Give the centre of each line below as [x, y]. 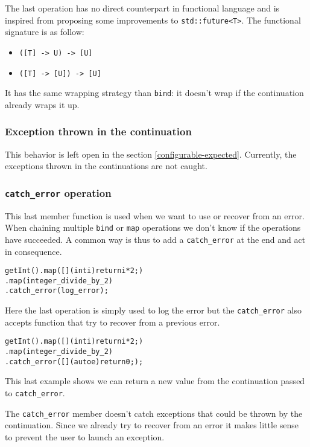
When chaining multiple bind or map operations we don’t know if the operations [153, 227]
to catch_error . [35, 392]
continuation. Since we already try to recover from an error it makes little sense [152, 425]
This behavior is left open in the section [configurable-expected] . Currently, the [151, 154]
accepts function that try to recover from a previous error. [112, 322]
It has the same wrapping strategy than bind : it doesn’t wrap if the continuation [154, 93]
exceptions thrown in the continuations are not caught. [106, 166]
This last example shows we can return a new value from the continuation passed [155, 381]
